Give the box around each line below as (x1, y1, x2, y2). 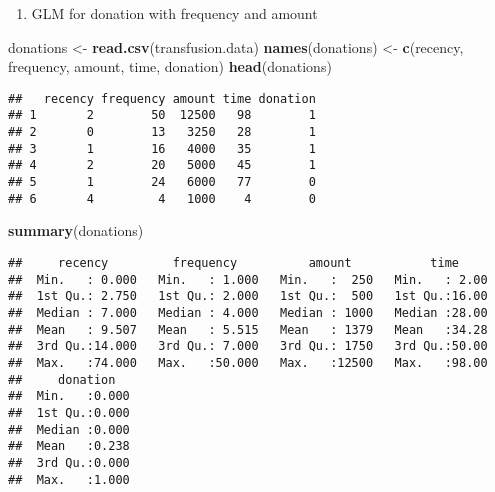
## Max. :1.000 (8, 472, 130, 487)
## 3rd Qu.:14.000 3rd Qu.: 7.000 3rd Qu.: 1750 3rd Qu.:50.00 (8, 339, 488, 354)
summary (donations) (8, 220, 144, 241)
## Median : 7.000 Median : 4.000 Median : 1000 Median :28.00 (8, 305, 488, 320)
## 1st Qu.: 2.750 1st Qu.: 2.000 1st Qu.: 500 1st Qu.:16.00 (8, 289, 488, 304)
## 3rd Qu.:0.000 (8, 455, 130, 470)
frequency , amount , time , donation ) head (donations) (8, 56, 332, 77)
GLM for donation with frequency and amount (31, 3, 318, 23)
